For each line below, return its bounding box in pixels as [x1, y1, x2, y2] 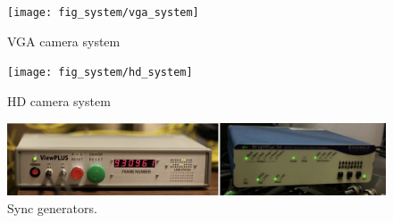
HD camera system [7, 91, 111, 110]
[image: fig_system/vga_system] [7, 6, 199, 19]
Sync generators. [7, 199, 97, 218]
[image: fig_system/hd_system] [7, 66, 193, 79]
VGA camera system [7, 31, 121, 50]
